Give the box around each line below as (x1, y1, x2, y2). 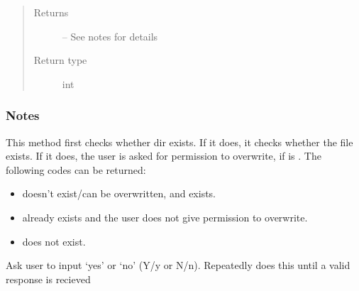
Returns (33, 5, 69, 19)
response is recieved (6, 271, 91, 286)
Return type (33, 53, 87, 67)
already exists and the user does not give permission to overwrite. (22, 209, 308, 224)
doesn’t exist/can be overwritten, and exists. (22, 186, 216, 201)
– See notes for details (62, 28, 158, 43)
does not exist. (22, 234, 86, 248)
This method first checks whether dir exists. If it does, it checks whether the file (6, 134, 353, 149)
